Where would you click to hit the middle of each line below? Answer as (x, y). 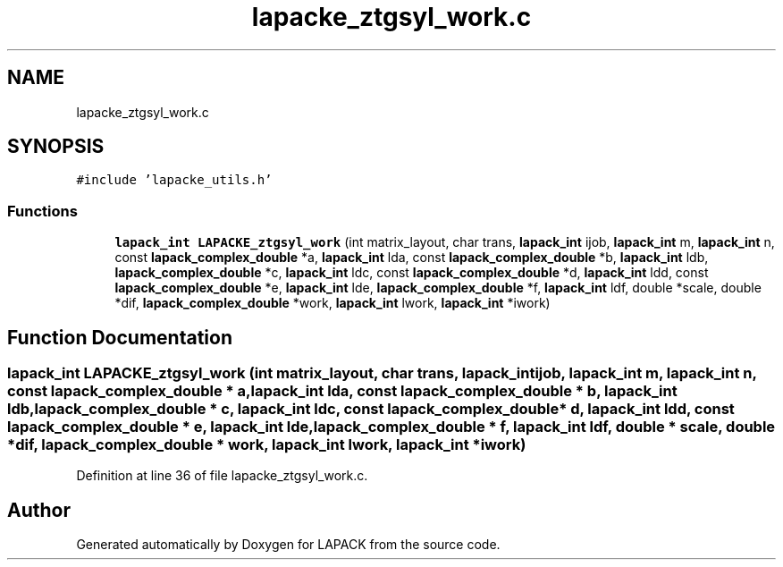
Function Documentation (120, 337)
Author (39, 510)
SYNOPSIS (56, 147)
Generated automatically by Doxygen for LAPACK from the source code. (288, 545)
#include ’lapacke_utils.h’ (174, 180)
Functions (42, 211)
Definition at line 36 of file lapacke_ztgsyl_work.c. (222, 476)
